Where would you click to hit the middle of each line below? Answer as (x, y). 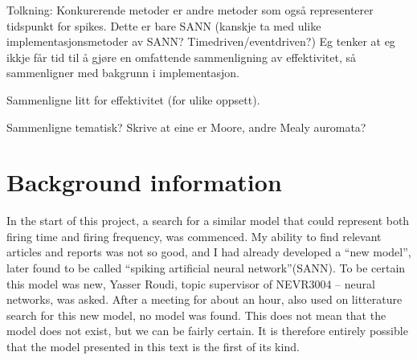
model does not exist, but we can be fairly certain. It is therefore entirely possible (207, 331)
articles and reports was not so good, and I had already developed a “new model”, (209, 252)
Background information (144, 182)
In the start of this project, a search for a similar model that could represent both (208, 221)
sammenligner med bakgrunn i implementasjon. (123, 73)
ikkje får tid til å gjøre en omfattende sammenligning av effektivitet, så (182, 57)
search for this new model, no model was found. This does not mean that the (196, 315)
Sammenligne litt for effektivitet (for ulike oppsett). (133, 99)
